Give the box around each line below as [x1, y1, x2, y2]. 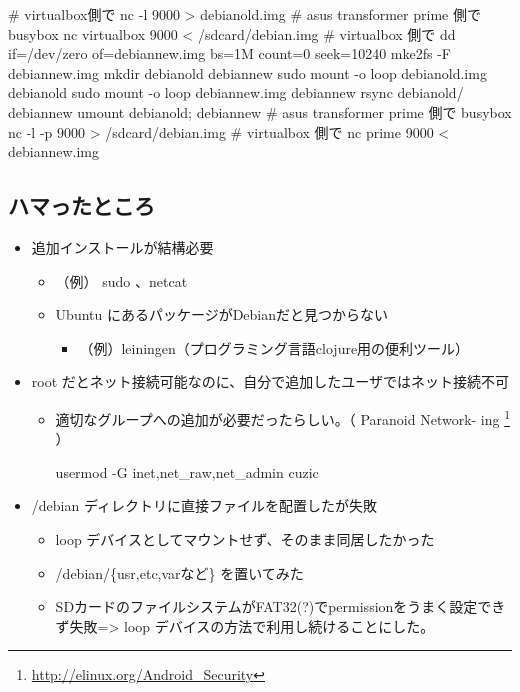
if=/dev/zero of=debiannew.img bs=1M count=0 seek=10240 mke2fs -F [8, 43, 452, 64]
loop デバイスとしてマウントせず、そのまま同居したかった [55, 528, 435, 549]
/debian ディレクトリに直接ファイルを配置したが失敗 [31, 495, 377, 516]
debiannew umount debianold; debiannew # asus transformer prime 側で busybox [8, 101, 512, 122]
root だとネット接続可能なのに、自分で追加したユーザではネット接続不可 [31, 371, 510, 392]
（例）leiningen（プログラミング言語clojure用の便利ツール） [79, 337, 470, 358]
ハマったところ [8, 190, 155, 221]
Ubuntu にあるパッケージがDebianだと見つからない [55, 304, 389, 325]
